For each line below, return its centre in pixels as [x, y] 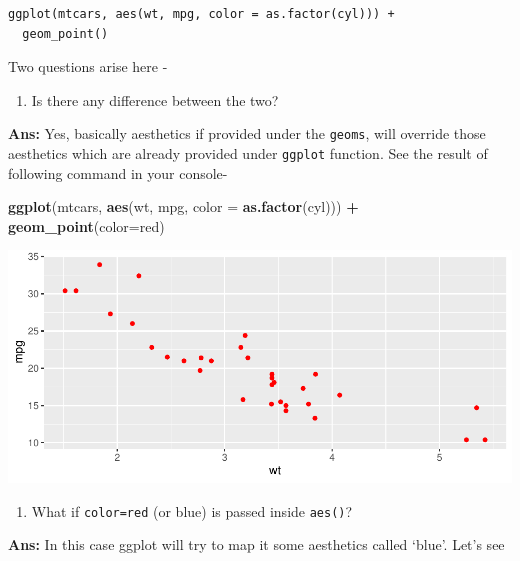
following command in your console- [118, 172]
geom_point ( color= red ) [86, 225]
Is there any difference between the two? [155, 99]
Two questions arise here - [88, 66]
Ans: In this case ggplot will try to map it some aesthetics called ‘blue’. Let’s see [256, 544]
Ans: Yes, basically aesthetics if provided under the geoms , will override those [247, 133]
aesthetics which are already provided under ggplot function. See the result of [248, 153]
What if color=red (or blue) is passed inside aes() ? [192, 510]
